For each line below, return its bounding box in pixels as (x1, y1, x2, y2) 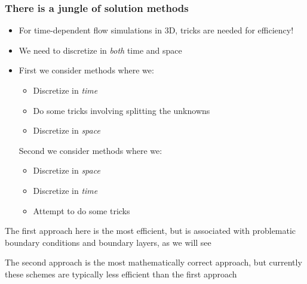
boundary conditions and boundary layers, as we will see (5, 236, 211, 248)
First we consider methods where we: (19, 64, 154, 76)
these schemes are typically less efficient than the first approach (5, 267, 237, 280)
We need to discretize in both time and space (19, 44, 182, 56)
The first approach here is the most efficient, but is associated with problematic (5, 224, 296, 237)
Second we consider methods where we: (19, 144, 162, 156)
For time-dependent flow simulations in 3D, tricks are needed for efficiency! (19, 24, 294, 36)
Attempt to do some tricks (33, 204, 130, 217)
